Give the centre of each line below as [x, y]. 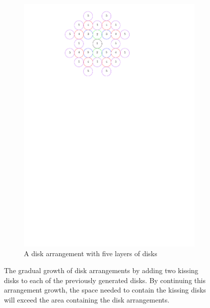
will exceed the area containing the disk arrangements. [87, 299]
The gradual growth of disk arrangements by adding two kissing [101, 270]
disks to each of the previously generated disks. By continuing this [105, 280]
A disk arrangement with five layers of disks [91, 253]
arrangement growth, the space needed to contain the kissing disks [105, 290]
